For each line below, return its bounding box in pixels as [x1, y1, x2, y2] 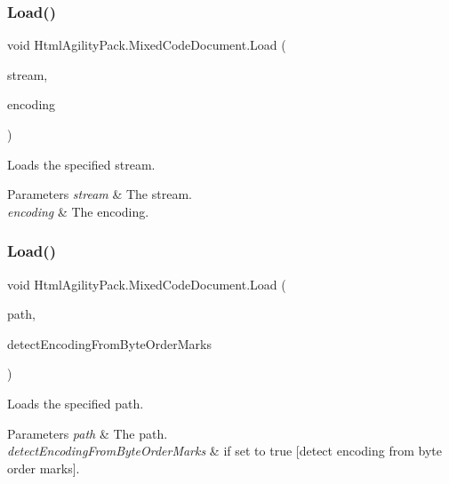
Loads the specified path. [7, 393, 144, 412]
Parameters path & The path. [7, 424, 168, 442]
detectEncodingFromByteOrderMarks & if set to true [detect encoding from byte [7, 441, 442, 460]
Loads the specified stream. [7, 155, 156, 173]
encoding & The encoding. [7, 202, 149, 220]
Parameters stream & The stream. [7, 185, 192, 203]
